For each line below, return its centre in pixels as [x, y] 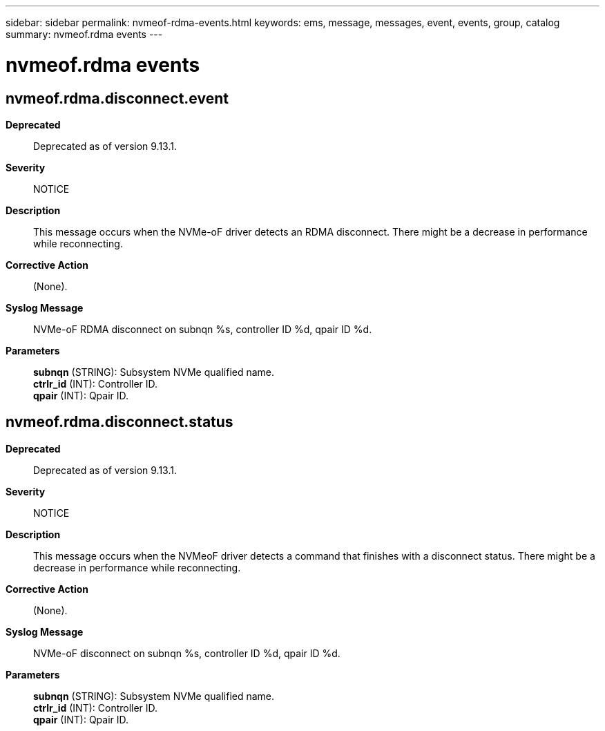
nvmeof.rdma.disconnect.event [117, 98]
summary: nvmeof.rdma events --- [84, 34]
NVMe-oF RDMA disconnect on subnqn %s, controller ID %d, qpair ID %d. [203, 329]
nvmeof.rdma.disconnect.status [119, 422]
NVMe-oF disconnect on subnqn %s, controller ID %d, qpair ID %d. [187, 653]
